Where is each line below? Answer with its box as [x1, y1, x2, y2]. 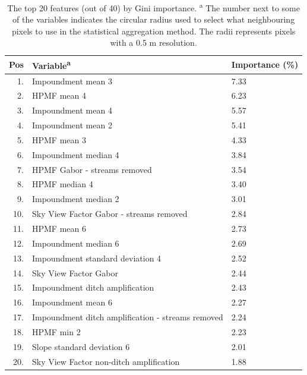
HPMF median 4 [31, 178, 93, 190]
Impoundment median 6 [31, 237, 119, 249]
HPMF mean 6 [31, 222, 86, 234]
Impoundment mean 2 [31, 119, 112, 131]
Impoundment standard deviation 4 [31, 251, 162, 264]
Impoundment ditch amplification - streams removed [31, 311, 223, 323]
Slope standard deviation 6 [31, 340, 130, 352]
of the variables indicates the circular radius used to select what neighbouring [12, 13, 295, 26]
